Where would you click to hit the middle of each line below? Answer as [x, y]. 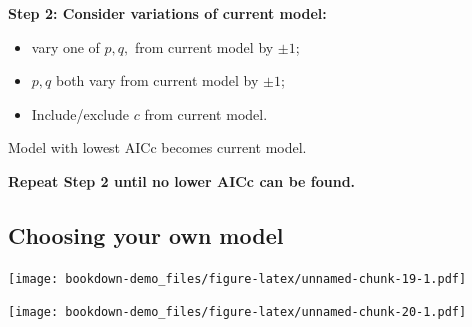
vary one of [65, 46]
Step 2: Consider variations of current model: [167, 13]
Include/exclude [80, 113]
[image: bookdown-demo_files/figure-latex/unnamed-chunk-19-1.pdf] [237, 278]
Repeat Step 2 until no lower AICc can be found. [182, 180]
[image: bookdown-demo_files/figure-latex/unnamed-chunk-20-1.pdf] [237, 312]
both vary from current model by [157, 80]
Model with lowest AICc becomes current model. [157, 147]
